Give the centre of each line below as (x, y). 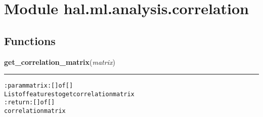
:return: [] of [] (30, 103)
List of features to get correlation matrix (69, 94)
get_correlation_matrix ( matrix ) (60, 62)
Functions (30, 40)
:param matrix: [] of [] (39, 86)
